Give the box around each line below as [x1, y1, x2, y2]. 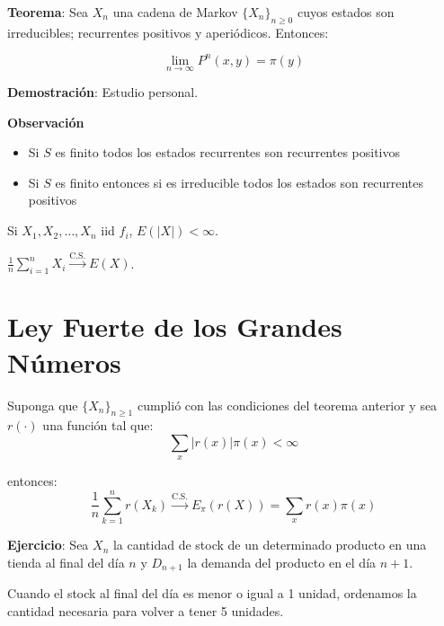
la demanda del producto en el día [187, 552, 377, 571]
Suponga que [7, 395, 78, 414]
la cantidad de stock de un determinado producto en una [112, 535, 427, 554]
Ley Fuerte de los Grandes [7, 308, 342, 345]
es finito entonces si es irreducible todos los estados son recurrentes [55, 172, 424, 191]
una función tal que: [42, 416, 154, 435]
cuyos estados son [297, 3, 395, 21]
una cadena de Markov [112, 3, 238, 21]
